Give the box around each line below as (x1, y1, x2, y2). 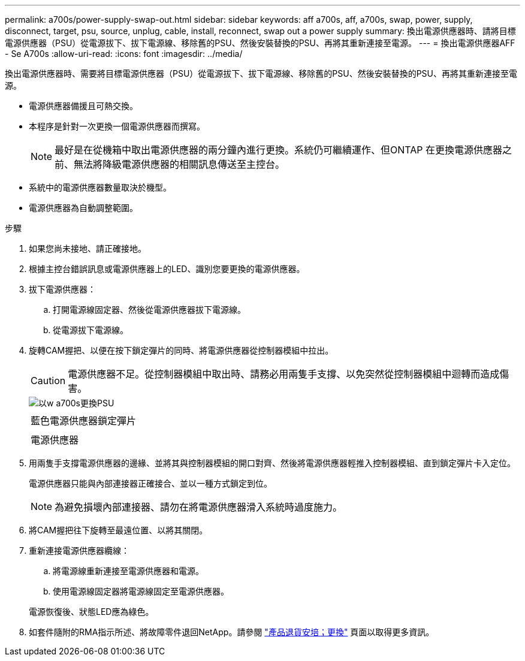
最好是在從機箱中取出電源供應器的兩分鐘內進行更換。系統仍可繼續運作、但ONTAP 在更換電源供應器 (55, 144, 503, 156)
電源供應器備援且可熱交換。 (29, 101, 138, 111)
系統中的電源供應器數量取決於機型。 (29, 182, 171, 192)
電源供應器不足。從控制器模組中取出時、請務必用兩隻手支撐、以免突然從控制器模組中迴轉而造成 (68, 368, 500, 380)
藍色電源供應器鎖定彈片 (31, 415, 137, 427)
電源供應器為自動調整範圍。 (29, 203, 138, 213)
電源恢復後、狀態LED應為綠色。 (29, 606, 154, 617)
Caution (31, 375, 66, 387)
